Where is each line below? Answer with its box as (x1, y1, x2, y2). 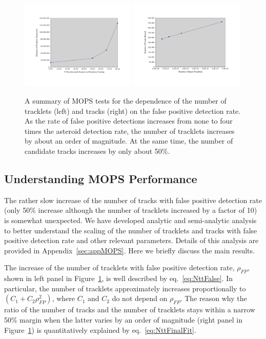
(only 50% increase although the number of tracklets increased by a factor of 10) (4, 205, 257, 215)
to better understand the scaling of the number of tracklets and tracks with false (4, 225, 257, 235)
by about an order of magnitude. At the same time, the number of (25, 135, 233, 146)
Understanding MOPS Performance (4, 171, 197, 187)
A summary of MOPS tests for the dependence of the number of (25, 95, 227, 106)
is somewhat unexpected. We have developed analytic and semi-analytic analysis (4, 215, 257, 226)
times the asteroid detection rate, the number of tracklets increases (25, 125, 235, 136)
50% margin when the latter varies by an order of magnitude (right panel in (4, 314, 243, 325)
